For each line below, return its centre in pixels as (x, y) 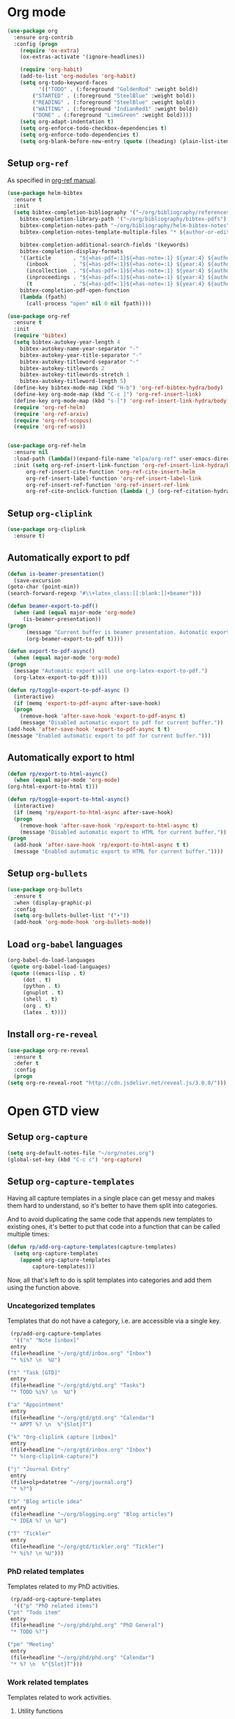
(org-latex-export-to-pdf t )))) (61, 678)
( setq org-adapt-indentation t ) (67, 122)
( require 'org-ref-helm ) (50, 407)
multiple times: (28, 1234)
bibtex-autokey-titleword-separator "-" (79, 362)
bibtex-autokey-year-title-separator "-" (81, 355)
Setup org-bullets (48, 874)
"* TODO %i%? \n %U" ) (43, 1392)
